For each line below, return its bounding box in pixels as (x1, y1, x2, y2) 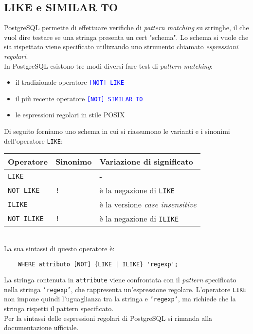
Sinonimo (55, 156, 92, 167)
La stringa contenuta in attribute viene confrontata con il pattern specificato (4, 275, 236, 285)
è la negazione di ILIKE (99, 213, 179, 224)
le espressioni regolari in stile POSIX (15, 110, 125, 120)
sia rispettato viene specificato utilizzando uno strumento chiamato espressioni (4, 41, 238, 52)
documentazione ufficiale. (4, 322, 79, 333)
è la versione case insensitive (99, 199, 197, 210)
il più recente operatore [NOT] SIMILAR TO (15, 93, 143, 103)
